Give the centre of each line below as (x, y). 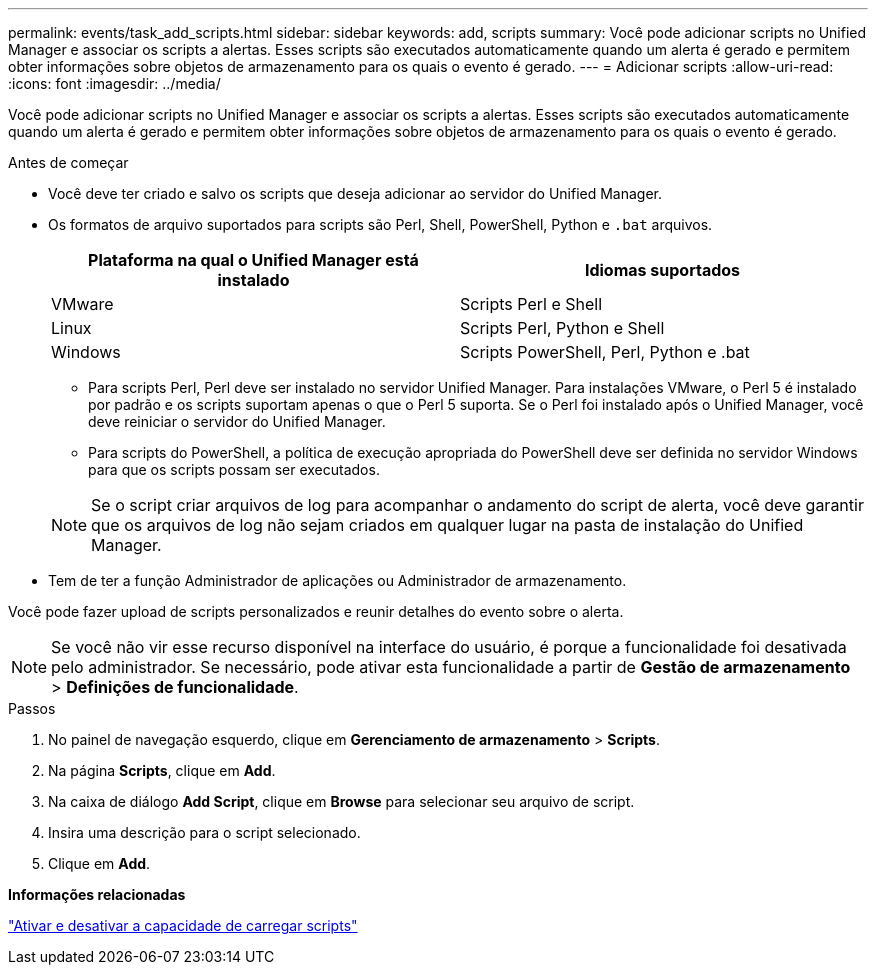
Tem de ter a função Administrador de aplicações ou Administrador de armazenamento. (337, 580)
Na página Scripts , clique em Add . (162, 770)
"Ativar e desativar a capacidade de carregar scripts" (183, 925)
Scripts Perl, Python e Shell (562, 328)
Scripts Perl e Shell (531, 304)
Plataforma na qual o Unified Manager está (253, 260)
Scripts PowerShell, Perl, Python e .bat (605, 352)
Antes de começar (68, 162)
